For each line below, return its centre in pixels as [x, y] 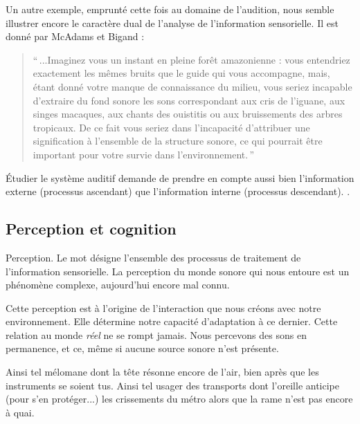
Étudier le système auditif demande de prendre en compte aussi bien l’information [180, 177]
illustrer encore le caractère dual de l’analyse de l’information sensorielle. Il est [172, 22]
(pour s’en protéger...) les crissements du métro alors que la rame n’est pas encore [179, 399]
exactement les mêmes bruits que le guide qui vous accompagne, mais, [181, 73]
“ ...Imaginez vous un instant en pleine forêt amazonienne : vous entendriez [191, 59]
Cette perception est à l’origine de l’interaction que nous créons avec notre [163, 307]
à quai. [20, 412]
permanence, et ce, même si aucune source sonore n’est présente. [142, 348]
